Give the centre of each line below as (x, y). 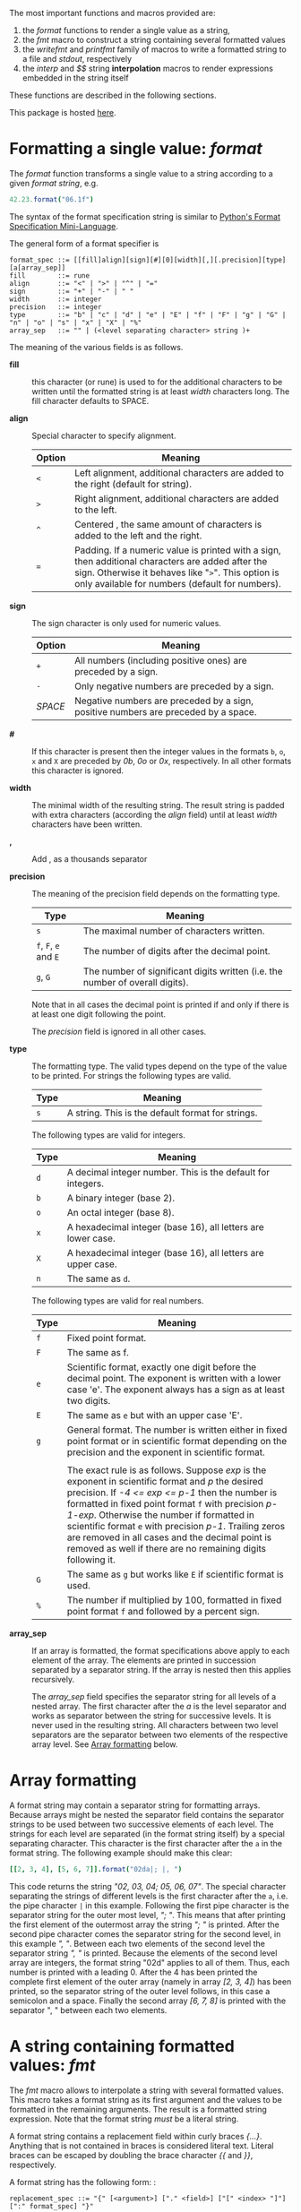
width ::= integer (56, 299)
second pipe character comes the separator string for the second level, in (145, 1933)
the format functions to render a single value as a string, (126, 30)
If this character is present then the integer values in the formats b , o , (159, 751)
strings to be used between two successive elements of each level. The (142, 1824)
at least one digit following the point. (99, 1014)
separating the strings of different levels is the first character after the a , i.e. (149, 1896)
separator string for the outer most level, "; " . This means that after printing (147, 1915)
